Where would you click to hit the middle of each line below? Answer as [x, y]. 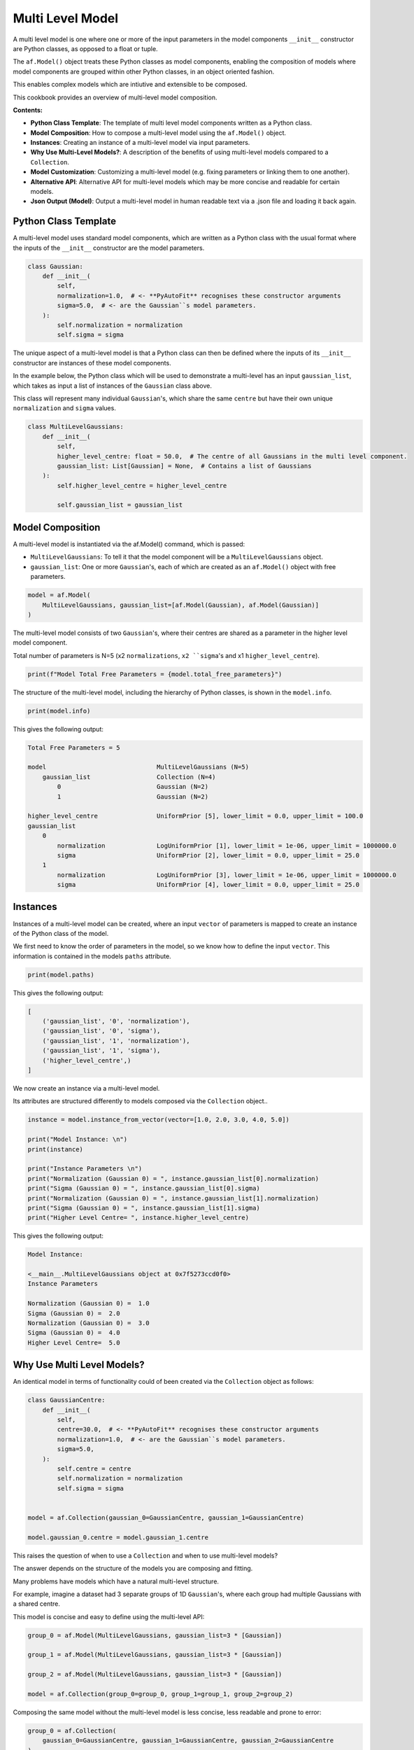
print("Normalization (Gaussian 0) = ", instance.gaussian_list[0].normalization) [173, 1178]
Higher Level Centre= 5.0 [74, 1343]
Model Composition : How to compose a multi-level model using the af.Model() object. [158, 132]
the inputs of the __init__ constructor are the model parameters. [109, 248]
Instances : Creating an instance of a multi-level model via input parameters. [140, 143]
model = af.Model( [59, 595]
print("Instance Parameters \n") [85, 1169]
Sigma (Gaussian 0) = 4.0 [74, 1333]
